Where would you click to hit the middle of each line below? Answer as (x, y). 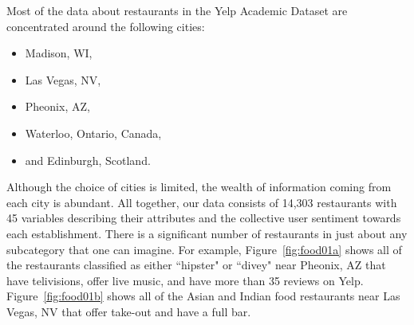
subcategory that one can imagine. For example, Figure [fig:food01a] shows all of (204, 249)
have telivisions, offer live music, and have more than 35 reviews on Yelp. (185, 280)
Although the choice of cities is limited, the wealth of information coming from (199, 187)
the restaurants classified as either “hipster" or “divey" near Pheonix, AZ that (196, 265)
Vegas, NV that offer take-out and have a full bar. (129, 311)
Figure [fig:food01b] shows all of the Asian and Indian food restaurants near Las (203, 296)
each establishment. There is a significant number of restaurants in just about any (207, 233)
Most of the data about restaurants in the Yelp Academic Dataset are (177, 10)
